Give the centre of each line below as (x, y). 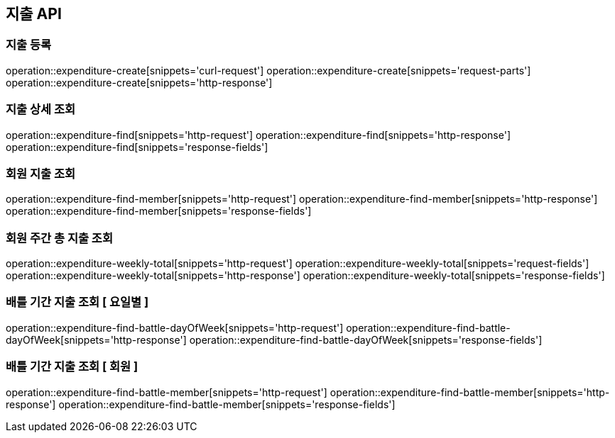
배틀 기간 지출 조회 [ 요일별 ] (77, 302)
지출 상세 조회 (41, 109)
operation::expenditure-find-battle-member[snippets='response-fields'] (227, 404)
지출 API (34, 14)
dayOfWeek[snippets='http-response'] (96, 339)
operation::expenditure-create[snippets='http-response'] (139, 82)
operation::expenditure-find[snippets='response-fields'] (137, 147)
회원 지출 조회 (41, 173)
